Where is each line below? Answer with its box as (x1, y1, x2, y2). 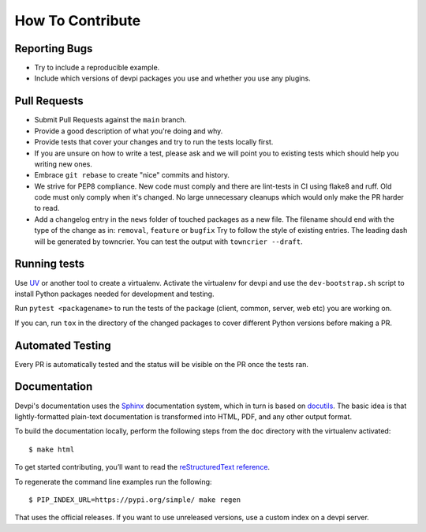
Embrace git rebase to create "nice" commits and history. (34, 170, 230, 180)
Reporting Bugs (14, 42, 93, 55)
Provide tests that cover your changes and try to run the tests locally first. (34, 137, 274, 147)
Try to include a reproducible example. (34, 63, 160, 73)
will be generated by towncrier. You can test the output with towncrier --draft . (34, 237, 303, 246)
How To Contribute (14, 12, 141, 29)
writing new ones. (34, 159, 92, 169)
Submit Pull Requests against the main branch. (34, 115, 187, 125)
